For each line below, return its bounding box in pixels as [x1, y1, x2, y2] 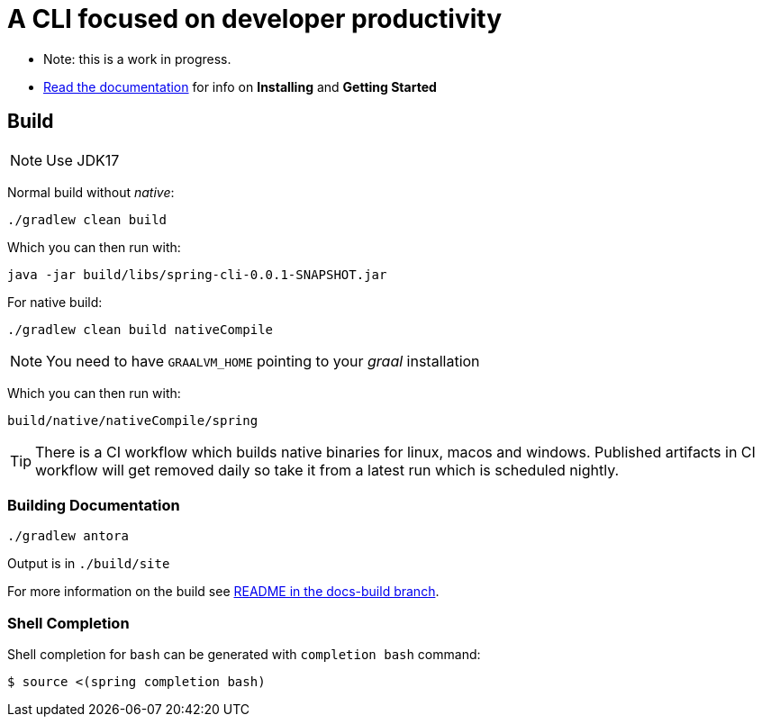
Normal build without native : [7, 184, 175, 200]
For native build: [7, 294, 103, 310]
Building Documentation [7, 495, 180, 514]
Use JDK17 [46, 150, 120, 169]
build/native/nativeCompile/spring [7, 412, 259, 428]
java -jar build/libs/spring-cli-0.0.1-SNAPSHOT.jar [7, 267, 387, 282]
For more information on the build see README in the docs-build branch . [7, 584, 440, 600]
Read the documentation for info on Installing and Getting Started [43, 78, 437, 95]
